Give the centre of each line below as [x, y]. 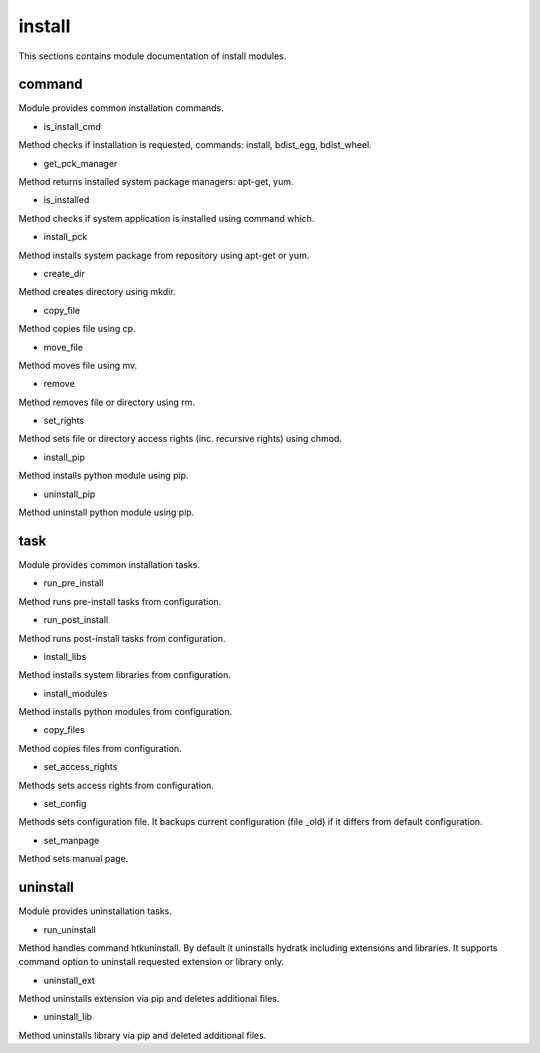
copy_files [64, 730]
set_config [65, 804]
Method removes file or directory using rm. [106, 402]
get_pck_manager [80, 163]
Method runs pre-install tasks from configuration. [120, 601]
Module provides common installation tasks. [109, 564]
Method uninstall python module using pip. [106, 512]
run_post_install [76, 620]
